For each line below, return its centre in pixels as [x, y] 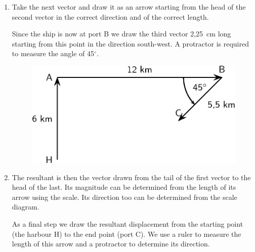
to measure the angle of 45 [53, 53]
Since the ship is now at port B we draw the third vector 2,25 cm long [121, 34]
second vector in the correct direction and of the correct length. [110, 16]
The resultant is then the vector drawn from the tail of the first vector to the [131, 177]
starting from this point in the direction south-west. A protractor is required [130, 43]
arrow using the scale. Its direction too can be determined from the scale [124, 197]
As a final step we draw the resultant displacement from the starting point [127, 223]
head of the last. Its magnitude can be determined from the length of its [124, 187]
